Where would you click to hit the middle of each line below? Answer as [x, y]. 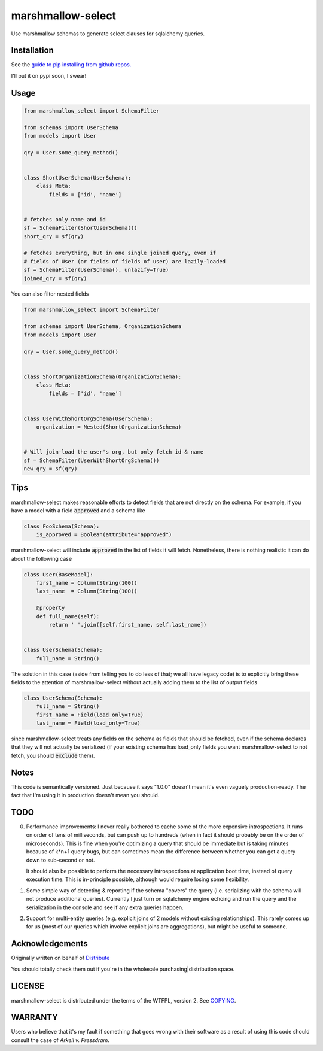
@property [51, 608]
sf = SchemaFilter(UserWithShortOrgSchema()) [92, 460]
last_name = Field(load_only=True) [88, 723]
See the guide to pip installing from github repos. [71, 65]
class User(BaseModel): [59, 574]
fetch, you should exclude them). [53, 755]
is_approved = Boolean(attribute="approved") [104, 535]
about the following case [41, 558]
